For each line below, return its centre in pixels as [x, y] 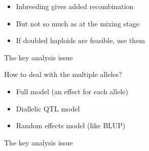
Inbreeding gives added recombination [75, 6]
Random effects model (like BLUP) [71, 125]
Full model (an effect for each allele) [72, 91]
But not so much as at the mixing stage [78, 23]
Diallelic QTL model [48, 108]
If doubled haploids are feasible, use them [81, 40]
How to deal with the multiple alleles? [63, 74]
